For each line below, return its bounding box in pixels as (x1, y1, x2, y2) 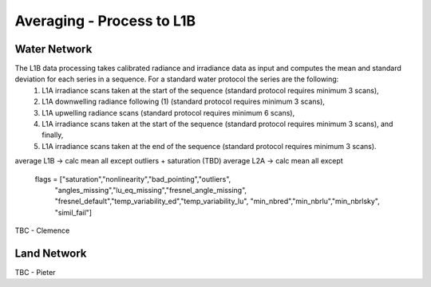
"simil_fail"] (54, 207, 92, 217)
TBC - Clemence (14, 226, 70, 235)
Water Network (14, 42, 93, 56)
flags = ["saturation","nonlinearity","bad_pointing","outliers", (34, 174, 231, 183)
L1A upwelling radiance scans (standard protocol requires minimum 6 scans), (42, 108, 295, 117)
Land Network (14, 246, 87, 260)
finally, (42, 130, 64, 140)
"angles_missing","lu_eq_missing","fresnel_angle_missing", (54, 185, 247, 195)
